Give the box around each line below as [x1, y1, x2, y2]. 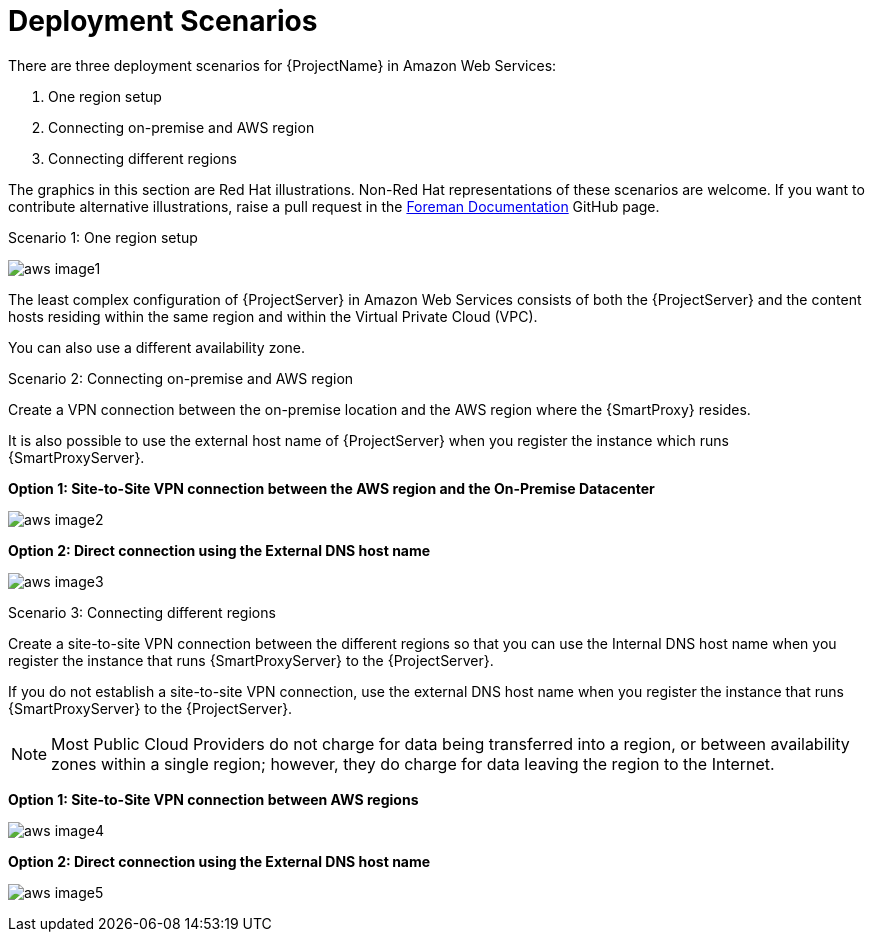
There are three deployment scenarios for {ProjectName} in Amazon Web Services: [8, 56, 557, 74]
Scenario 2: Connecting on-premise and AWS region [8, 369, 354, 387]
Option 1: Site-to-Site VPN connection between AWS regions [8, 790, 419, 808]
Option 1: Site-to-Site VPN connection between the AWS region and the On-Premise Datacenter [8, 479, 655, 497]
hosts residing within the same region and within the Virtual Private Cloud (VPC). [8, 307, 538, 325]
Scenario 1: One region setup [8, 228, 198, 246]
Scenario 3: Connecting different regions [8, 603, 276, 621]
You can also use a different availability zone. [8, 338, 306, 356]
